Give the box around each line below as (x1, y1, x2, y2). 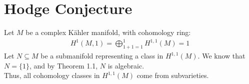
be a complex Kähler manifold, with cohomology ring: (25, 27, 191, 37)
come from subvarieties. (136, 70, 209, 80)
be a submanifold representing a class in (40, 50, 163, 61)
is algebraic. (107, 60, 144, 70)
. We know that (197, 50, 245, 61)
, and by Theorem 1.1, (29, 60, 98, 70)
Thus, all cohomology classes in (4, 70, 100, 80)
